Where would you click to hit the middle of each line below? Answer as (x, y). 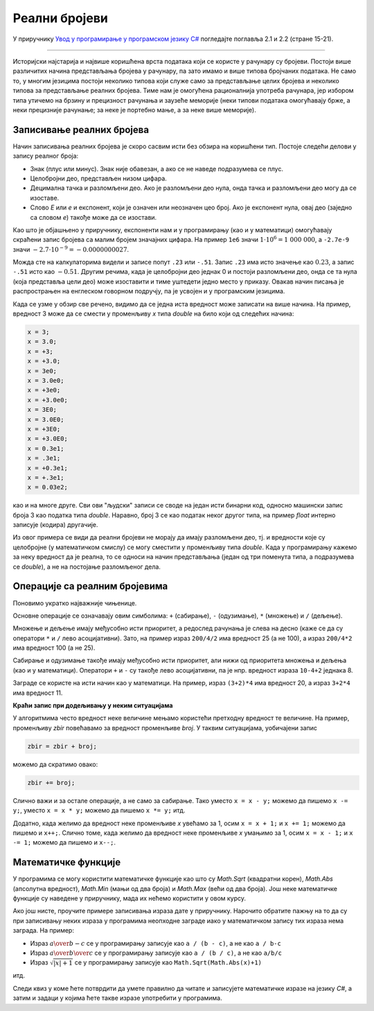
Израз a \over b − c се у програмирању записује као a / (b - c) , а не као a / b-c (156, 943)
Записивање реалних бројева (81, 129)
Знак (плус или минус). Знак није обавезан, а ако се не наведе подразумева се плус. (157, 168)
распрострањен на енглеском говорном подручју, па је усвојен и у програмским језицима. (149, 291)
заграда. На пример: (43, 931)
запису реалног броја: (46, 156)
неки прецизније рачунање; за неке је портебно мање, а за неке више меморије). (134, 110)
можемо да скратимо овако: (55, 764)
